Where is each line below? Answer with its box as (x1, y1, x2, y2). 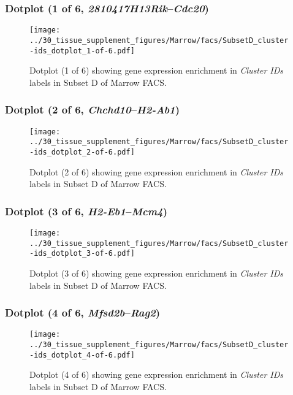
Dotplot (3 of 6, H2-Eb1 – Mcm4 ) (5, 203, 168, 218)
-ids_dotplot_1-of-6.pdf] (29, 46, 135, 55)
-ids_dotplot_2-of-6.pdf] (29, 147, 135, 156)
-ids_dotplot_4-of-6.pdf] (29, 350, 135, 359)
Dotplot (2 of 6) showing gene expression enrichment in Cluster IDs (29, 165, 284, 178)
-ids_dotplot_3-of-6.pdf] (29, 249, 135, 258)
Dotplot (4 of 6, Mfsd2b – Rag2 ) (5, 305, 161, 320)
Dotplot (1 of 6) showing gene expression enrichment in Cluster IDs (29, 64, 284, 77)
